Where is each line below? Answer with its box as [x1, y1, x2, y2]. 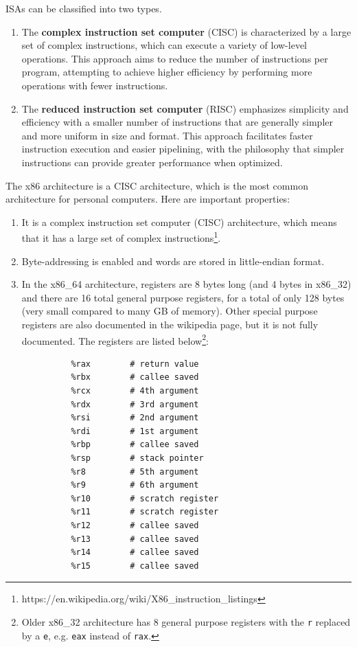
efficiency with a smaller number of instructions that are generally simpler [21, 115, 333, 129]
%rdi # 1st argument [71, 426, 199, 436]
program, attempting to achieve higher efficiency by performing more [21, 65, 312, 79]
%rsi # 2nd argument [71, 413, 199, 423]
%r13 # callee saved [71, 534, 199, 544]
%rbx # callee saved [71, 372, 199, 383]
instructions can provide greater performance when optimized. [21, 155, 283, 169]
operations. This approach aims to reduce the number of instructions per [21, 51, 328, 65]
